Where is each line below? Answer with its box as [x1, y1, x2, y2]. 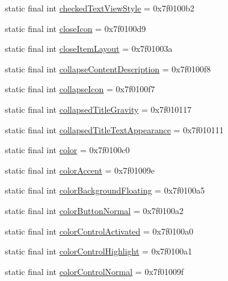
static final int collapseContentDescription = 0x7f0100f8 [5, 62, 211, 75]
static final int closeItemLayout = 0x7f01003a [5, 42, 173, 55]
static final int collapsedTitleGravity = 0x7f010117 [5, 103, 192, 115]
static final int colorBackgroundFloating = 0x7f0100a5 [5, 184, 205, 197]
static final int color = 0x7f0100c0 [5, 144, 130, 156]
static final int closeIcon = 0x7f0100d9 [5, 22, 146, 34]
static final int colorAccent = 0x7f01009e [5, 163, 155, 176]
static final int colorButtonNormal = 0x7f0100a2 [5, 204, 184, 216]
